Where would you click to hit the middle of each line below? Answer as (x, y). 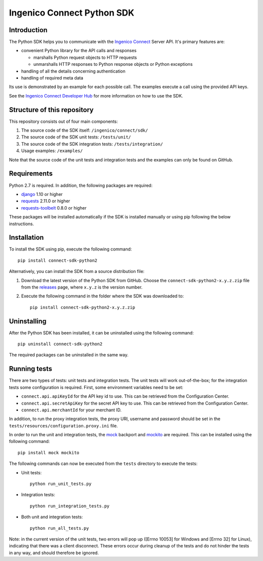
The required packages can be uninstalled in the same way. (69, 355)
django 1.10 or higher (42, 194)
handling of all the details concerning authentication (73, 71)
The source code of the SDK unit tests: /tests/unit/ (76, 137)
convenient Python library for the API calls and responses (79, 51)
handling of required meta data (52, 78)
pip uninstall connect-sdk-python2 (60, 344)
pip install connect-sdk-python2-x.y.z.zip (83, 307)
